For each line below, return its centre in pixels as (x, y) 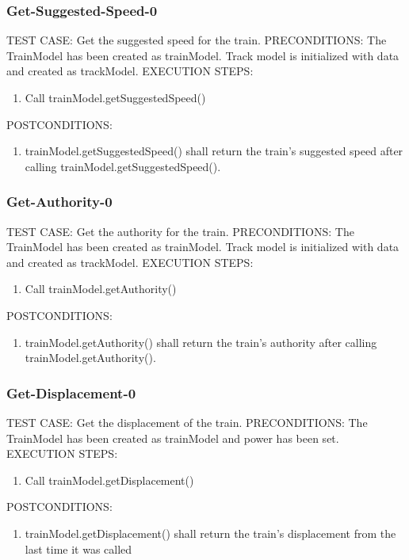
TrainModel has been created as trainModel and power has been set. (173, 438)
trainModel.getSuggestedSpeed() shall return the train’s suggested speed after (214, 151)
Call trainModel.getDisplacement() (109, 480)
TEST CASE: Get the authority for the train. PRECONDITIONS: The (180, 231)
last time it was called (78, 549)
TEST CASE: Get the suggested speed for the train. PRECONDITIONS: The (197, 40)
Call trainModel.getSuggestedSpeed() (115, 97)
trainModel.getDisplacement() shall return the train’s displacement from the (210, 533)
